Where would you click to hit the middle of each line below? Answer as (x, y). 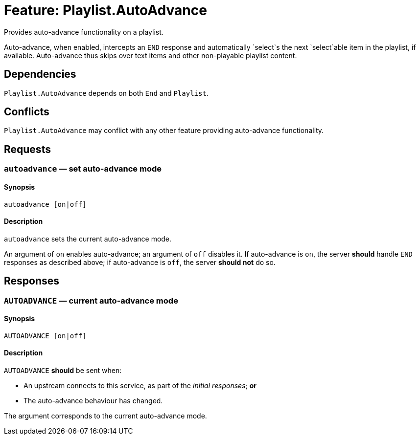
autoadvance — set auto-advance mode (83, 169)
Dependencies (40, 74)
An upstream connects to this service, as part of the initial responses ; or (140, 385)
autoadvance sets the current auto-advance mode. (88, 239)
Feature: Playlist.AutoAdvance (105, 10)
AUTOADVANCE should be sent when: (63, 370)
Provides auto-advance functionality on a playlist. (84, 32)
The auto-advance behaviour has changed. (93, 401)
